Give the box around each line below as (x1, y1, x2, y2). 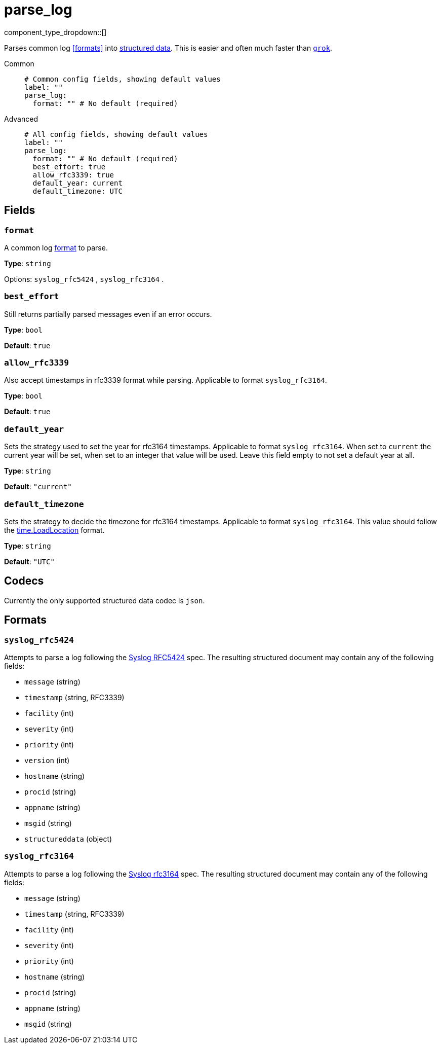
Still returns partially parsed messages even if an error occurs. (4, 309, 212, 318)
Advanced (4, 114, 38, 123)
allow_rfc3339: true (32, 170, 114, 179)
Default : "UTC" (4, 557, 55, 566)
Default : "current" (4, 482, 72, 491)
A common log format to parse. (4, 243, 108, 252)
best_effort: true (32, 162, 106, 171)
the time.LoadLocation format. (4, 525, 105, 534)
